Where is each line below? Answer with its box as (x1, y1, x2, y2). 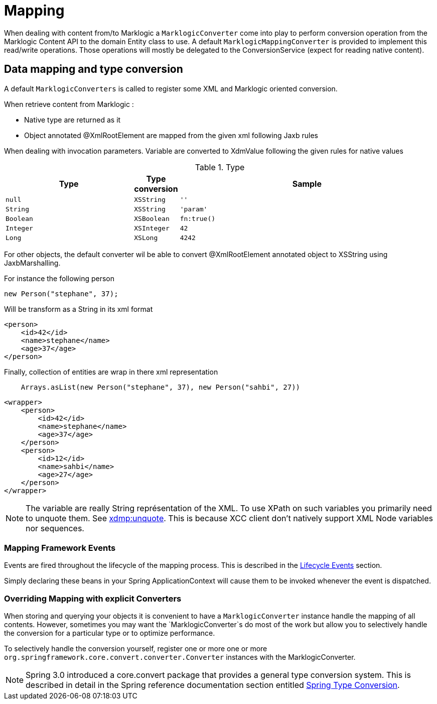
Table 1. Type (195, 162, 245, 172)
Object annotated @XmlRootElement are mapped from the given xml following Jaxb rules (24, 131, 318, 140)
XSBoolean (134, 214, 170, 222)
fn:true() (180, 214, 216, 222)
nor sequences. (26, 523, 84, 533)
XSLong (134, 233, 158, 242)
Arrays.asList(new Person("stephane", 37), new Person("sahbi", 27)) (21, 383, 301, 391)
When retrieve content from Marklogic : (4, 99, 134, 108)
